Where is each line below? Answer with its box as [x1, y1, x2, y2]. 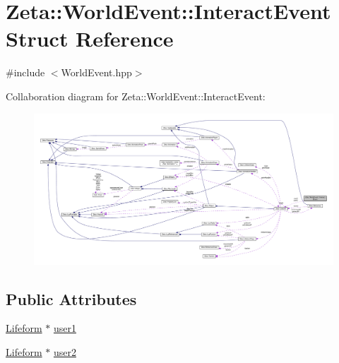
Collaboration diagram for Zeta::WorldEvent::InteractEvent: [6, 88, 266, 103]
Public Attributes [6, 287, 137, 309]
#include [6, 65, 45, 80]
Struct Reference [6, 24, 174, 53]
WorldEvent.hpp [61, 65, 132, 80]
